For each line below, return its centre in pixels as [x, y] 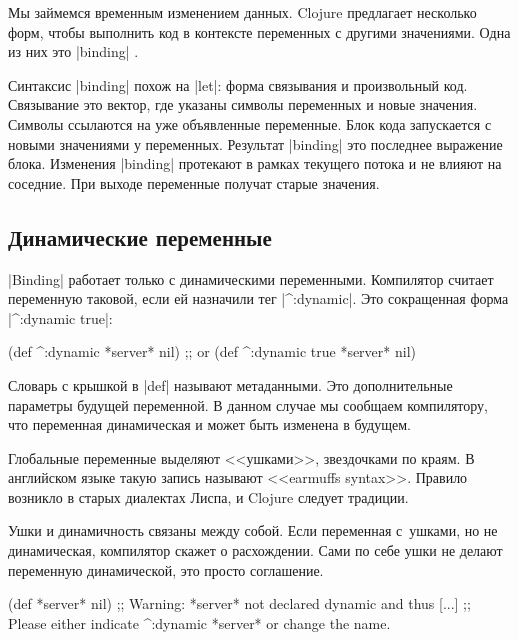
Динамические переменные [140, 236]
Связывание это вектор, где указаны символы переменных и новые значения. [243, 104]
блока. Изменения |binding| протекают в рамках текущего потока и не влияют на [255, 163]
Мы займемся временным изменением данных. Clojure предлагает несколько [242, 12]
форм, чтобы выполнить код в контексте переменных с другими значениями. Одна [259, 31]
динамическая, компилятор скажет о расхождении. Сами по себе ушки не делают [255, 550]
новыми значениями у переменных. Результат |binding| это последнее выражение [255, 143]
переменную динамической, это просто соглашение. [166, 569]
